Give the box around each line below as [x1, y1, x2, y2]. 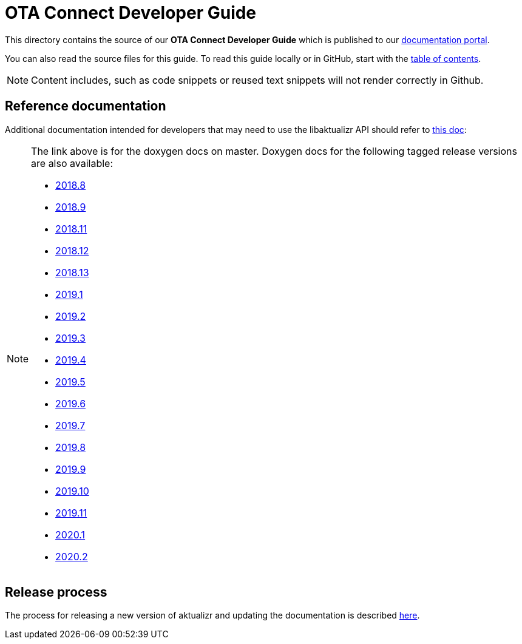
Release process [5, 585, 107, 600]
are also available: [31, 157, 114, 169]
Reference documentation [5, 98, 166, 114]
